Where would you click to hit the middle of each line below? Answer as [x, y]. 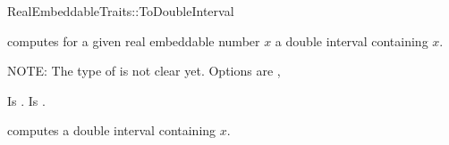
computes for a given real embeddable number [134, 40]
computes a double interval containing [112, 130]
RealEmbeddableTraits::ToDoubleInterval [121, 11]
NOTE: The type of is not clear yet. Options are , [144, 71]
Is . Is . [26, 100]
